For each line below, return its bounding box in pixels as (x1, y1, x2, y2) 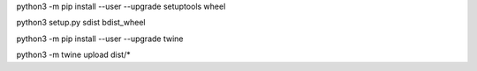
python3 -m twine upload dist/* (16, 49, 132, 60)
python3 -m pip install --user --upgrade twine (16, 33, 184, 44)
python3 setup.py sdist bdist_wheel (16, 18, 146, 28)
